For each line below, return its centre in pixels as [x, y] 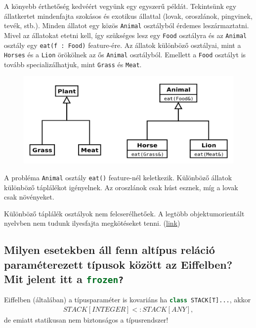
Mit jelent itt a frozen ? [64, 279]
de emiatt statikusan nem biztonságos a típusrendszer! [86, 320]
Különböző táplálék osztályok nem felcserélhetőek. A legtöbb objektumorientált [124, 213]
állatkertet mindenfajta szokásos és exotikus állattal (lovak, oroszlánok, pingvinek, [128, 16]
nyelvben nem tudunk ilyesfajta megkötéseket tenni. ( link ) [92, 223]
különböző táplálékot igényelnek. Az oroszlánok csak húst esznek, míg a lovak [121, 187]
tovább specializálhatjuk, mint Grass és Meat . [73, 64]
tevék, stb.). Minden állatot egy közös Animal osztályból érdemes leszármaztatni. [127, 25]
